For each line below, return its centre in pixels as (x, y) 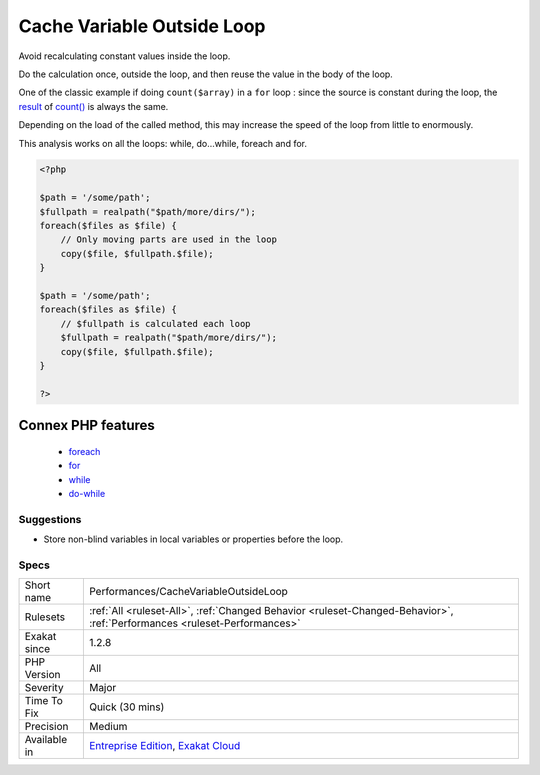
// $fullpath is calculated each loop (155, 323)
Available (46, 740)
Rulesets (44, 617)
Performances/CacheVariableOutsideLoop (188, 592)
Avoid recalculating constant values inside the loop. (124, 56)
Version (42, 675)
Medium (108, 727)
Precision (46, 727)
